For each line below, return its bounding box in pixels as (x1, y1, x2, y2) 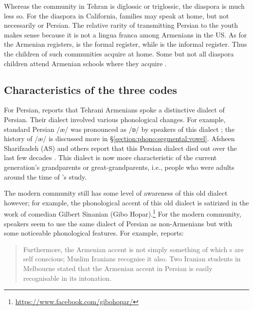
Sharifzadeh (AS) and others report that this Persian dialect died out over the (4, 143, 237, 153)
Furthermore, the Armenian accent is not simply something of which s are (23, 244, 244, 254)
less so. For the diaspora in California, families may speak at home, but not (4, 10, 229, 20)
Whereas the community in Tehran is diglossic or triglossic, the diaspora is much (4, 1, 245, 11)
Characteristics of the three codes (4, 82, 177, 97)
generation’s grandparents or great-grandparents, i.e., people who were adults (4, 162, 235, 172)
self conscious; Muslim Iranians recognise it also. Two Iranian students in (23, 254, 241, 264)
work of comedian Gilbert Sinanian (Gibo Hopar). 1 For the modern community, (4, 207, 241, 219)
